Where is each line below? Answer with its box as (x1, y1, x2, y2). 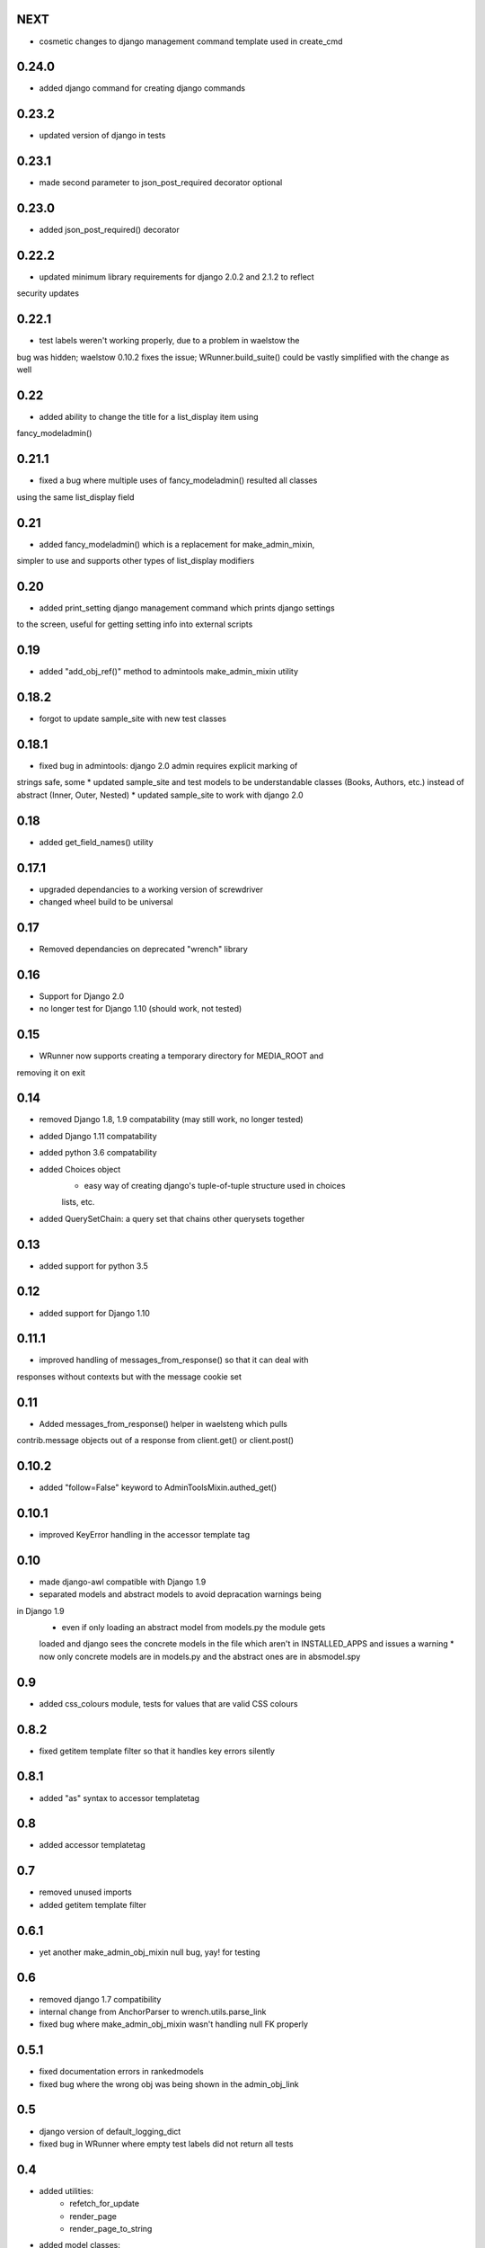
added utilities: (39, 2185, 94, 2196)
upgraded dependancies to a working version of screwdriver (39, 884, 264, 895)
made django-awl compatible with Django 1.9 (39, 1576, 207, 1587)
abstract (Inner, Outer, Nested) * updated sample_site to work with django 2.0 (16, 789, 304, 800)
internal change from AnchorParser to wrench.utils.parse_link (39, 2006, 267, 2017)
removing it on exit (16, 1066, 85, 1078)
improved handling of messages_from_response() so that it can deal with (39, 1354, 309, 1366)
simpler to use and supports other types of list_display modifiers (16, 556, 255, 566)
